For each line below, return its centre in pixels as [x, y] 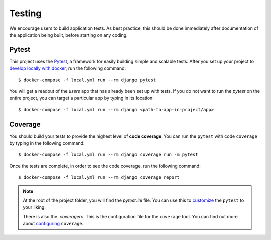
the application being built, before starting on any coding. [69, 35]
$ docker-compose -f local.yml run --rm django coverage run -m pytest [108, 155]
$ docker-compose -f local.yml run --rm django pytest [87, 80]
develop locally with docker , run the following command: [68, 68]
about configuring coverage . [53, 224]
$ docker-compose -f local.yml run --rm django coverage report [99, 177]
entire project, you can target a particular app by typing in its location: [82, 98]
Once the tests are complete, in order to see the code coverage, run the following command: [105, 166]
